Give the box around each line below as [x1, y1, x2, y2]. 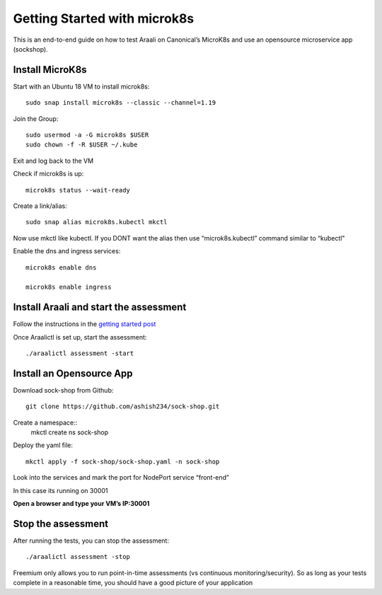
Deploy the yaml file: [13, 441, 74, 449]
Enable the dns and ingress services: [13, 247, 121, 255]
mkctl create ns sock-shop [30, 428, 109, 437]
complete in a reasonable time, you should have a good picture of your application [13, 579, 253, 587]
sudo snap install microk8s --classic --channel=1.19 [25, 99, 216, 107]
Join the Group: [13, 114, 59, 123]
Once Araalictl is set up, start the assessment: [13, 333, 147, 341]
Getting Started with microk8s [13, 11, 195, 26]
